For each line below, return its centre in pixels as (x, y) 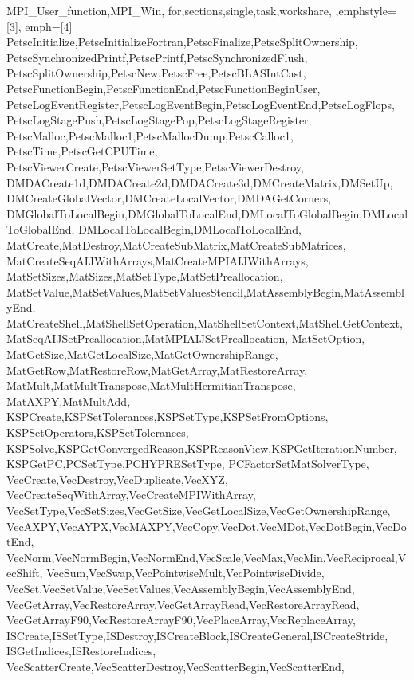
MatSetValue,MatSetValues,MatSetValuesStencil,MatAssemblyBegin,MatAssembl (205, 291)
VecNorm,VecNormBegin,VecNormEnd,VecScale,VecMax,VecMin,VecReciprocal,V (207, 557)
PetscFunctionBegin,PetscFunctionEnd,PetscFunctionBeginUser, (164, 88)
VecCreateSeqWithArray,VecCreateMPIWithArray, (131, 495)
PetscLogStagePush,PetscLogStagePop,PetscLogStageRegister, (159, 120)
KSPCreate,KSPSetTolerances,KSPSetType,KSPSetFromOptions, (168, 417)
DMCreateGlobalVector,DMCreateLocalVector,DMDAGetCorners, (169, 198)
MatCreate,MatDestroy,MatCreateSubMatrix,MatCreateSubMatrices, (176, 244)
